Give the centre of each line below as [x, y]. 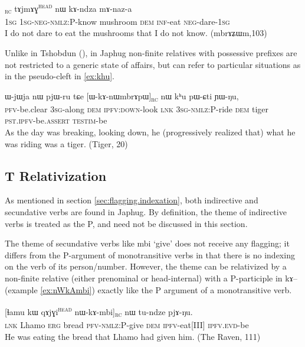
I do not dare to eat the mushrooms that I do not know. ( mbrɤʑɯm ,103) [136, 33]
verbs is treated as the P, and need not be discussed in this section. [126, 223]
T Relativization [56, 175]
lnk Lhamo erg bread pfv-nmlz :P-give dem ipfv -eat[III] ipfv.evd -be [127, 324]
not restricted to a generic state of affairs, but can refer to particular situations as [153, 64]
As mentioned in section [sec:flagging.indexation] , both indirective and [132, 200]
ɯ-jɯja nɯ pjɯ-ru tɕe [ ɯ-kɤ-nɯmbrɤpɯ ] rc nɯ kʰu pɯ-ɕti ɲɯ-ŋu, [122, 96]
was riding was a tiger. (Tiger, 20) [66, 143]
